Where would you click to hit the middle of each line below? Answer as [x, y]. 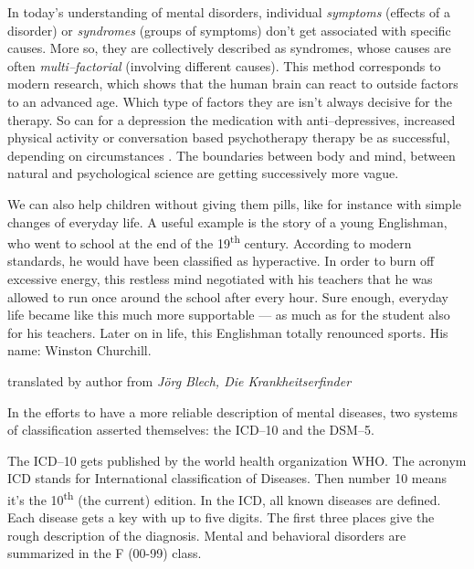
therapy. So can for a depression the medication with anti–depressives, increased [232, 119]
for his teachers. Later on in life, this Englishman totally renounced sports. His [228, 332]
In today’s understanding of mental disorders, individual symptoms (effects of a [229, 12]
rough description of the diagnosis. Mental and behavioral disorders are [207, 535]
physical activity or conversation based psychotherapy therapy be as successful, [229, 137]
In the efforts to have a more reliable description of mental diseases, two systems [233, 411]
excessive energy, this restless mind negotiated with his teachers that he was [220, 278]
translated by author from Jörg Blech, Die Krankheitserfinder [179, 380]
